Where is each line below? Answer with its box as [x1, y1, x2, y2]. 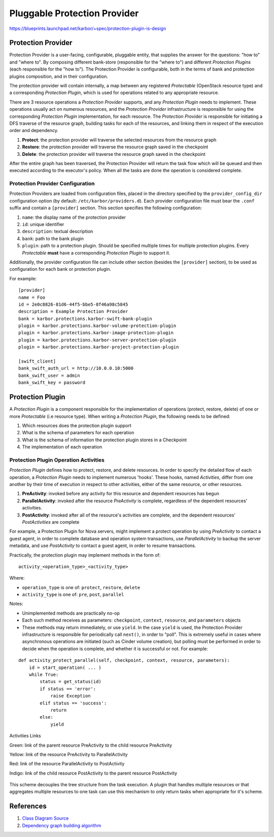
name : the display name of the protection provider [22, 214, 126, 220]
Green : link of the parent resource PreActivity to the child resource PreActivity [9, 742, 173, 748]
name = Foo [18, 295, 46, 300]
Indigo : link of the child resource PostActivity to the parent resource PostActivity [9, 770, 178, 776]
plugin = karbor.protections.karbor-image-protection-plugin [18, 330, 174, 336]
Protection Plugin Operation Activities [9, 456, 105, 463]
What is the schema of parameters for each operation [22, 430, 134, 436]
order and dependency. [9, 127, 58, 134]
